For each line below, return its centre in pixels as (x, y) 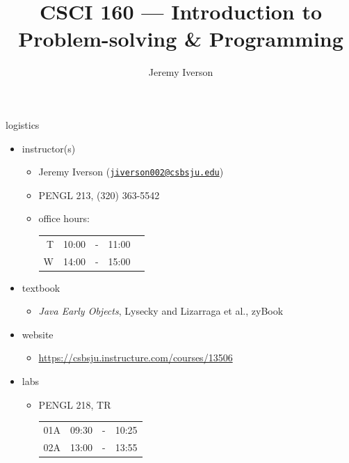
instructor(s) (49, 148)
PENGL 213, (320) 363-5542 (99, 195)
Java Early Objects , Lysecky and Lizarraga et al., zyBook (161, 311)
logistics (23, 124)
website (38, 334)
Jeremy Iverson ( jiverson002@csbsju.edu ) (131, 172)
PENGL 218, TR (75, 404)
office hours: (64, 218)
